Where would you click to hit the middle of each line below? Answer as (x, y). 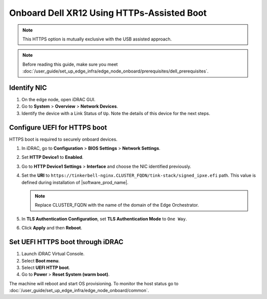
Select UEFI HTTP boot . (46, 267)
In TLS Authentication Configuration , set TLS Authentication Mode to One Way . (104, 219)
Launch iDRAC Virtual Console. (53, 254)
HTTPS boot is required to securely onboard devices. (63, 139)
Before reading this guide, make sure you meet (70, 64)
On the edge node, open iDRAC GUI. (59, 100)
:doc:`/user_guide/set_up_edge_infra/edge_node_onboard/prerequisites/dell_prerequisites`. (115, 71)
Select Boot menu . (41, 261)
